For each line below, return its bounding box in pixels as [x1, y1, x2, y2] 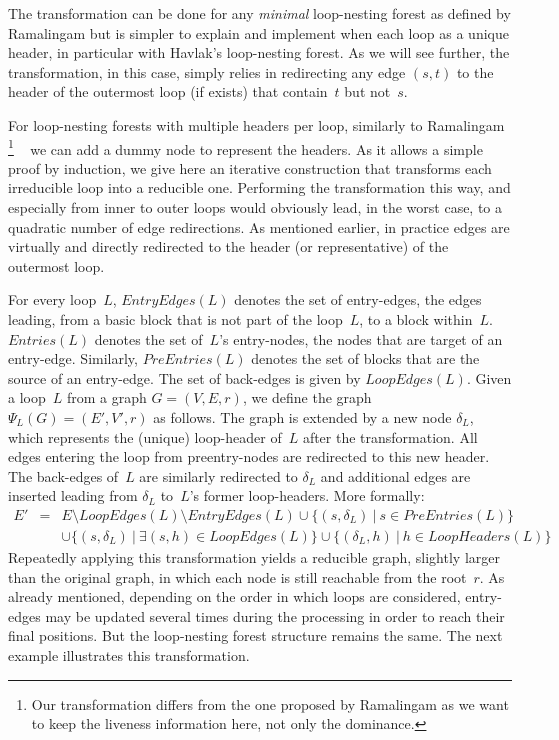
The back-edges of [8, 465, 119, 486]
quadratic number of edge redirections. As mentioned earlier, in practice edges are [8, 216, 510, 237]
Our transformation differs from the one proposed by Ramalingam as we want [31, 693, 509, 714]
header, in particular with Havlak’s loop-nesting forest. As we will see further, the [8, 42, 510, 63]
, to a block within [359, 308, 473, 329]
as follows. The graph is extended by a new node [153, 406, 452, 427]
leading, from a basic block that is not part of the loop [8, 308, 343, 329]
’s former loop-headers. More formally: [189, 485, 425, 506]
